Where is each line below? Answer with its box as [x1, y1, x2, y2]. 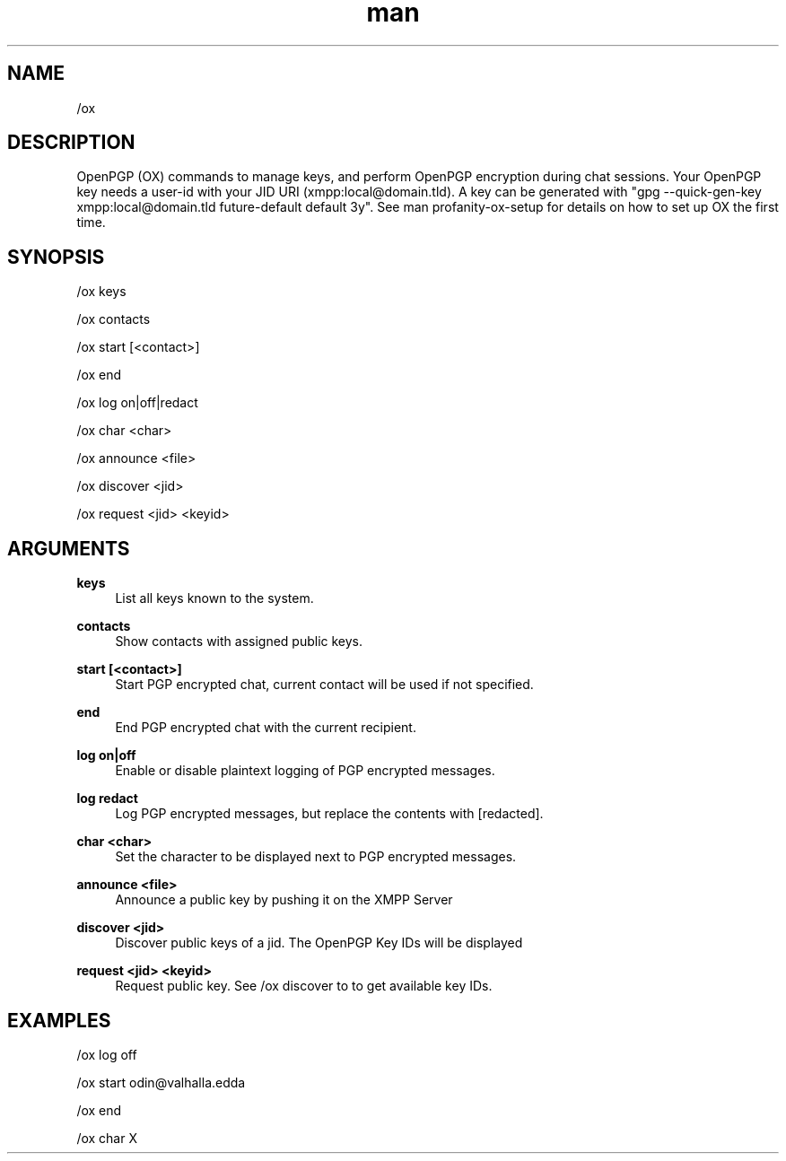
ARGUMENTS [7, 537, 130, 560]
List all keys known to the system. [115, 590, 314, 607]
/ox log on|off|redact [76, 395, 198, 411]
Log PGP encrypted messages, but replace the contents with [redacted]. [115, 806, 544, 822]
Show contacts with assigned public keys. [115, 633, 363, 650]
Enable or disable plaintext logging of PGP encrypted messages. [115, 763, 495, 779]
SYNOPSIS [7, 245, 105, 268]
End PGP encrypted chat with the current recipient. [115, 720, 416, 736]
